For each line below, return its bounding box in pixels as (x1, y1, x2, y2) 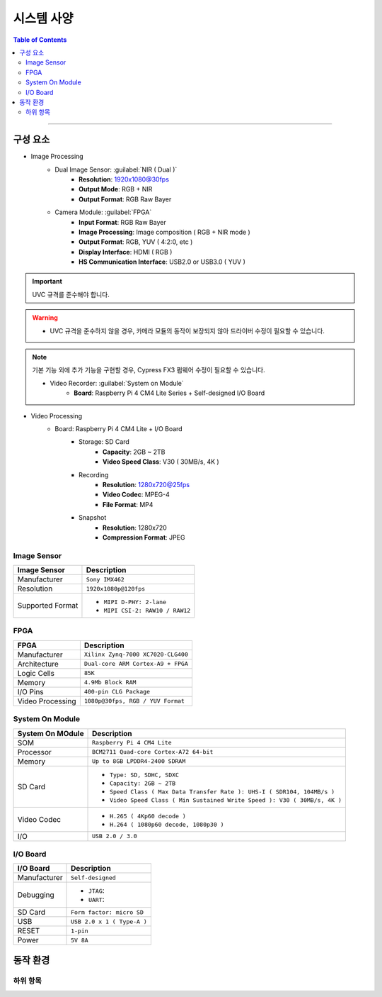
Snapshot (79, 513, 107, 522)
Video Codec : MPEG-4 (103, 490, 170, 499)
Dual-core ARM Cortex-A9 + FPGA (83, 660, 189, 668)
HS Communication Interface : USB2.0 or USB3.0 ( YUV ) (79, 257, 245, 266)
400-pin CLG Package (83, 688, 151, 696)
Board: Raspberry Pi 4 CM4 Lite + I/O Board (54, 425, 183, 433)
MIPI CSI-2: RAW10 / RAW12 (103, 607, 191, 615)
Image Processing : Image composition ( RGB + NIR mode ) (79, 228, 250, 236)
